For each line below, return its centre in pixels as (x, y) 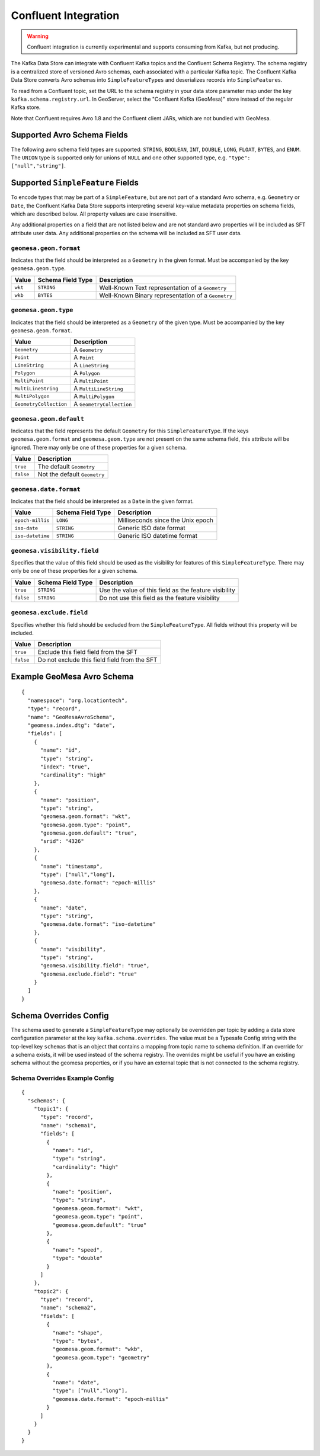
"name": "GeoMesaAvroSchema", (71, 717)
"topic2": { (51, 1291)
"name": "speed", (78, 1250)
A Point (84, 357)
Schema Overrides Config (60, 1016)
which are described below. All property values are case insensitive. (94, 214)
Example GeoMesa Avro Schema (72, 676)
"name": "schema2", (68, 1308)
